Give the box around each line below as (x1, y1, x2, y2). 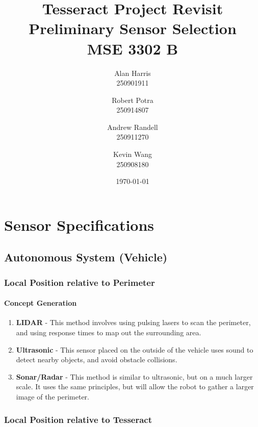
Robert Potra (112, 94, 153, 105)
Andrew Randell (107, 121, 158, 132)
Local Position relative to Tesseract (4, 413, 152, 425)
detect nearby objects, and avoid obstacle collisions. (16, 354, 177, 365)
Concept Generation (4, 298, 77, 308)
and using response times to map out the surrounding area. (16, 327, 201, 338)
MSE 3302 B (87, 38, 178, 59)
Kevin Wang (113, 149, 152, 159)
